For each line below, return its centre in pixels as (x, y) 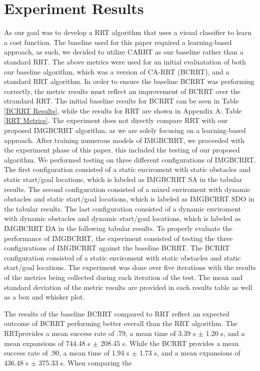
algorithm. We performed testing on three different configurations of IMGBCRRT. (130, 159)
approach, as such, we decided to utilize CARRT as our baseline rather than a (124, 52)
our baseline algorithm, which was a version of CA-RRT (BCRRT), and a (117, 71)
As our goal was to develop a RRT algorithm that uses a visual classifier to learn (128, 32)
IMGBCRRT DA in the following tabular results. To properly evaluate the (118, 228)
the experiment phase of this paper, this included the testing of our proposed (122, 150)
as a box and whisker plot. (44, 297)
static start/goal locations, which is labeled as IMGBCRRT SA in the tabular (123, 179)
